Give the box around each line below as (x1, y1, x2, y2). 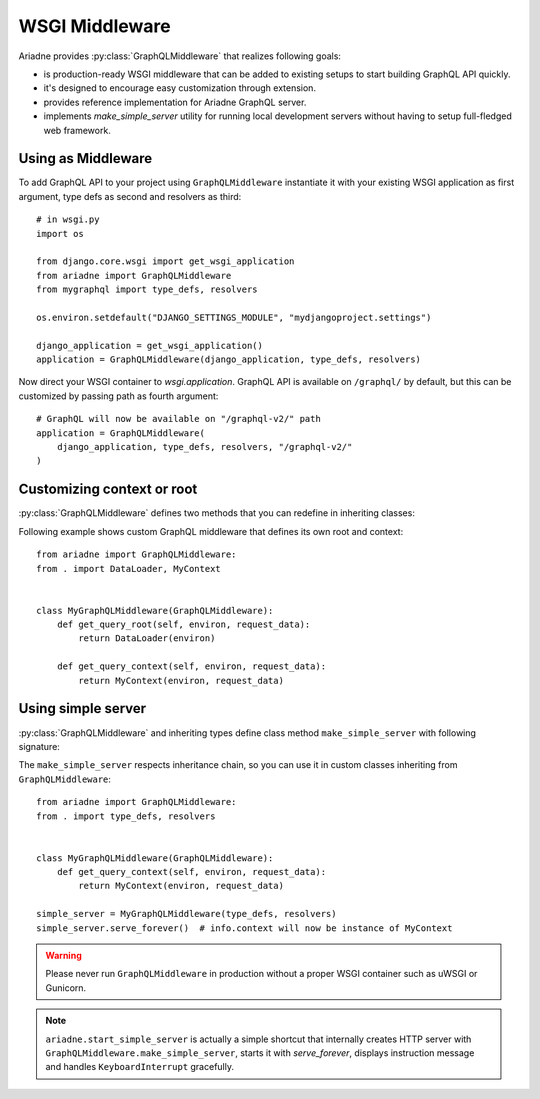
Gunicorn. (45, 981, 87, 994)
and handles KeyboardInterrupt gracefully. (45, 1061, 235, 1073)
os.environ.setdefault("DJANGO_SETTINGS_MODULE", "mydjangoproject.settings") (36, 311, 432, 323)
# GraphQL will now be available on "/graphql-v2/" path (36, 413, 322, 425)
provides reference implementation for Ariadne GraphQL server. (43, 96, 307, 108)
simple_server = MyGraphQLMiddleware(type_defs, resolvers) (36, 908, 337, 920)
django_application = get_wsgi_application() (36, 340, 264, 351)
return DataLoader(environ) (78, 633, 216, 644)
